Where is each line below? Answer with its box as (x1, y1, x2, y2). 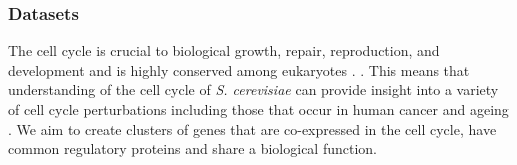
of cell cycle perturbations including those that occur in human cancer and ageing (8, 99, 509, 119)
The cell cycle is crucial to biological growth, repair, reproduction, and (8, 40, 440, 61)
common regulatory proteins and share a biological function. (8, 138, 378, 159)
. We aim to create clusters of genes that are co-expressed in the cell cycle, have (8, 118, 497, 139)
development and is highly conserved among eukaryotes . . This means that (8, 59, 470, 80)
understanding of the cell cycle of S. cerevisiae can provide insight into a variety (8, 79, 499, 100)
